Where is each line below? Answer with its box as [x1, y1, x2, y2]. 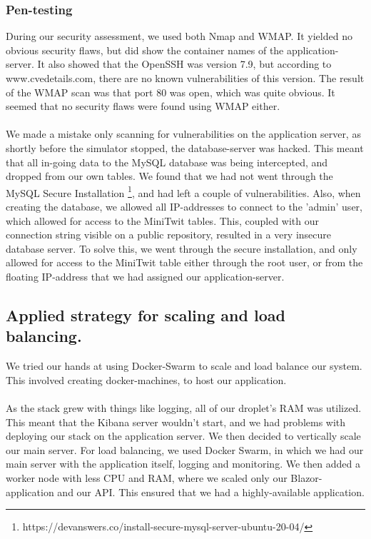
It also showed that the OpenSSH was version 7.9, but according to [37, 56, 332, 71]
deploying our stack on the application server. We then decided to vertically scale [6, 428, 361, 443]
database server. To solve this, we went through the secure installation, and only [6, 241, 357, 256]
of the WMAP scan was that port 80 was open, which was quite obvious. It [6, 84, 335, 99]
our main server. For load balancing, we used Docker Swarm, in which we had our [6, 442, 364, 457]
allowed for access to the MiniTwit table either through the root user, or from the [6, 255, 363, 270]
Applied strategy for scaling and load [6, 303, 285, 326]
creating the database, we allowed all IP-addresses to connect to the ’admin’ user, [6, 199, 362, 213]
